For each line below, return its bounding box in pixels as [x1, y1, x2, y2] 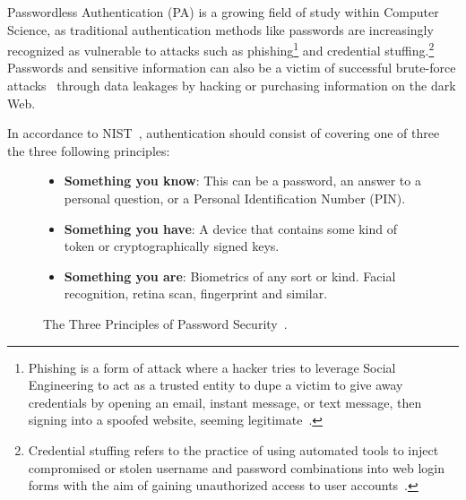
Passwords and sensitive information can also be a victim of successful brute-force [7, 58, 456, 77]
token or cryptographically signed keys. [64, 237, 280, 255]
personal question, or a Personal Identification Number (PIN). [64, 189, 406, 207]
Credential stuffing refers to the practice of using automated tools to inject [28, 440, 439, 459]
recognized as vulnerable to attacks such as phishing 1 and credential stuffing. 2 [7, 39, 435, 59]
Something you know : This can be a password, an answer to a [64, 171, 421, 190]
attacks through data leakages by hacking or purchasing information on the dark [7, 76, 456, 95]
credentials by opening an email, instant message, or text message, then [28, 392, 422, 411]
